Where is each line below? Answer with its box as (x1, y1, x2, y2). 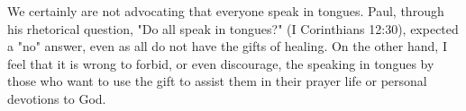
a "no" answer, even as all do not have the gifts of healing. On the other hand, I (7, 37, 447, 55)
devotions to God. (7, 89, 106, 107)
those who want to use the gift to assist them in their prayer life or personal (7, 72, 427, 90)
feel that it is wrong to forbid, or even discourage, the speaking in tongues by (7, 54, 434, 73)
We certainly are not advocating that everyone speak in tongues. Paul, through (7, 2, 444, 20)
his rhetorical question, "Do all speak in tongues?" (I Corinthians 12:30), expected (7, 19, 459, 38)
